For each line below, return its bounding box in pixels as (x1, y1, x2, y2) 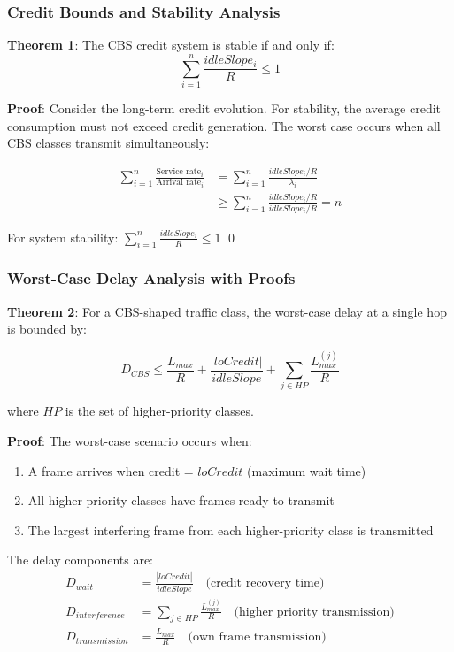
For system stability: (7, 227, 119, 246)
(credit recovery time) (205, 577, 325, 590)
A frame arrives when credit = (27, 461, 194, 479)
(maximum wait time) (247, 461, 366, 479)
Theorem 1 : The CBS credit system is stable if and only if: (7, 35, 335, 54)
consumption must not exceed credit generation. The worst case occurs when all (7, 116, 441, 134)
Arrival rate (156, 178, 202, 188)
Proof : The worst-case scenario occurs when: (7, 432, 252, 450)
